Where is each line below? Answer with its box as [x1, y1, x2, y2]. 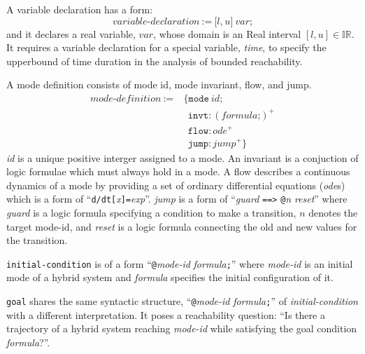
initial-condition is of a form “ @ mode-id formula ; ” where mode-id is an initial [6, 256, 353, 271]
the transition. [6, 233, 68, 247]
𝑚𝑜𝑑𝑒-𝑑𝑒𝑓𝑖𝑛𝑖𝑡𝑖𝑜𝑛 [90, 93, 162, 104]
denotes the [308, 205, 358, 220]
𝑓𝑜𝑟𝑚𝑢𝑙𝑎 [221, 110, 258, 121]
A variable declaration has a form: [6, 2, 153, 16]
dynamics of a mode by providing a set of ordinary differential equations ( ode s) [6, 177, 345, 192]
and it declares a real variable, [6, 26, 136, 41]
